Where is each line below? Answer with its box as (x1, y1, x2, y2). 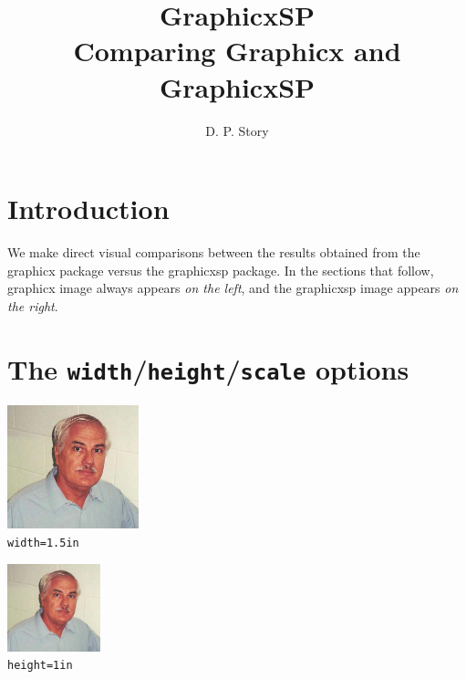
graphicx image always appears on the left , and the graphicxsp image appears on (7, 278, 459, 298)
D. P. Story (205, 120, 269, 140)
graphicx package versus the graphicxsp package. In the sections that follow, (7, 260, 434, 279)
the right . (7, 296, 58, 315)
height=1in (7, 659, 73, 673)
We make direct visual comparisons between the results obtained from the (7, 243, 420, 262)
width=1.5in (7, 537, 79, 550)
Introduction (7, 190, 170, 227)
